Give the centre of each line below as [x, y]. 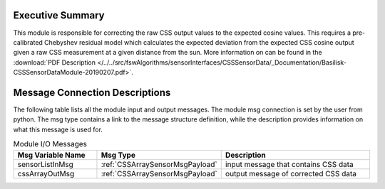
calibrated [28, 42]
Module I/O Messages [50, 144]
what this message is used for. [58, 129]
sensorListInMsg [46, 164]
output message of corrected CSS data [291, 173]
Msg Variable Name [51, 155]
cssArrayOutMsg [46, 173]
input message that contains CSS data [289, 164]
